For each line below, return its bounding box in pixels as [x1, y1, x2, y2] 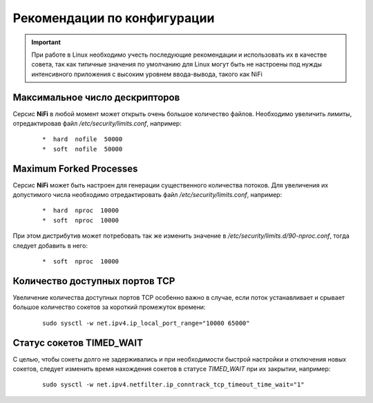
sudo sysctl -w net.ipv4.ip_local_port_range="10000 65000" [42, 319, 250, 327]
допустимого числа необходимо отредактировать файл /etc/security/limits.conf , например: [12, 191, 283, 199]
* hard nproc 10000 [42, 207, 119, 214]
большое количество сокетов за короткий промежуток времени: [12, 303, 206, 311]
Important [31, 38, 61, 46]
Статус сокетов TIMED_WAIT [12, 337, 143, 348]
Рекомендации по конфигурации [12, 10, 215, 26]
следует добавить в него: [12, 241, 88, 250]
